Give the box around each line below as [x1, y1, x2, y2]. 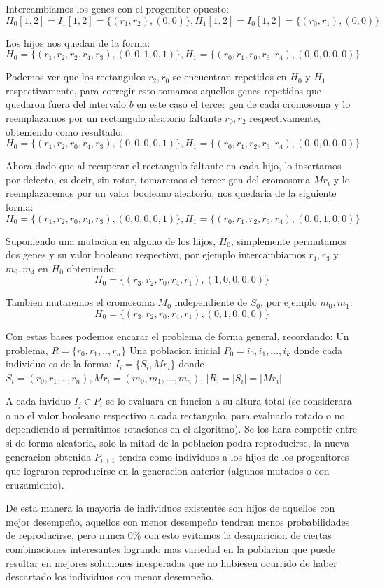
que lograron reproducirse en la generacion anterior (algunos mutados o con [6, 463, 330, 477]
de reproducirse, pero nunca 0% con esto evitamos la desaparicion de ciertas [6, 528, 332, 542]
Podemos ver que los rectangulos [6, 69, 146, 84]
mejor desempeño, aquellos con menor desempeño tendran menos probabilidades [6, 514, 350, 528]
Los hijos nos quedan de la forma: [6, 35, 150, 50]
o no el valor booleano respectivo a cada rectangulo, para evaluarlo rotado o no [6, 407, 345, 422]
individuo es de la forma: [6, 356, 112, 371]
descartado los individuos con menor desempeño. [6, 569, 214, 584]
